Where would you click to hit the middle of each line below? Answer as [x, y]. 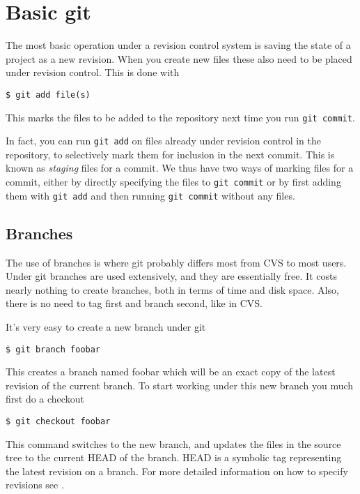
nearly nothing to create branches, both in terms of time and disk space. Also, [172, 289]
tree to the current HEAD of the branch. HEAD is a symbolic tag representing [174, 457]
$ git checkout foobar [58, 421]
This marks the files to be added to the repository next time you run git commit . [180, 117]
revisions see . [35, 485]
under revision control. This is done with [93, 72]
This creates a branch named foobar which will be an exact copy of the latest [171, 372]
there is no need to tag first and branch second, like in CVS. [134, 303]
